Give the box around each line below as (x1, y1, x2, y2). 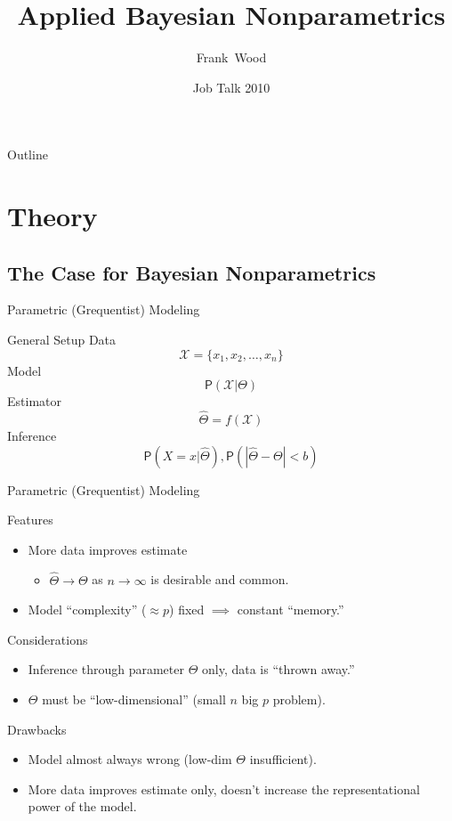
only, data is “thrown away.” (201, 660, 355, 679)
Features (7, 510, 53, 529)
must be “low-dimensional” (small (42, 690, 226, 709)
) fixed (169, 600, 205, 619)
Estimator (7, 392, 61, 410)
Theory (7, 198, 98, 234)
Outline (7, 145, 48, 164)
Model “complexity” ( (28, 600, 147, 619)
